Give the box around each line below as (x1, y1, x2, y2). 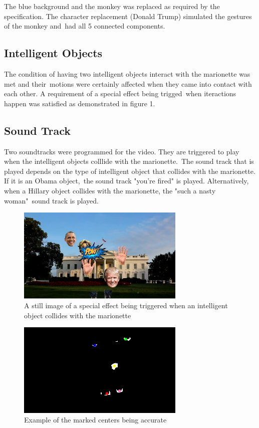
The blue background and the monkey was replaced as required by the (4, 1, 220, 11)
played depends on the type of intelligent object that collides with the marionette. (4, 165, 255, 176)
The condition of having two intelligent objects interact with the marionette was (4, 68, 250, 79)
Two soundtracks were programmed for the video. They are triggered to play (4, 146, 239, 156)
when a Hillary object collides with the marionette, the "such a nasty (4, 185, 216, 195)
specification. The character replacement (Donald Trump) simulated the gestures (4, 11, 252, 21)
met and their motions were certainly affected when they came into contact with (4, 78, 252, 89)
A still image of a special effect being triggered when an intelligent (24, 300, 228, 311)
